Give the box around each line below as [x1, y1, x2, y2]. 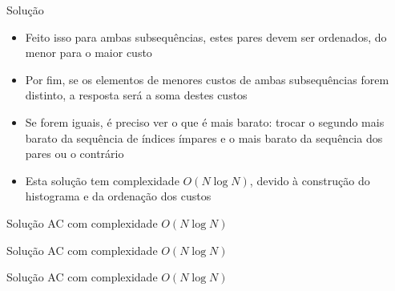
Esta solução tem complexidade [25, 172, 179, 188]
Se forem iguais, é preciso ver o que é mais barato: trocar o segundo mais [25, 113, 385, 130]
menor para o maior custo [25, 44, 152, 61]
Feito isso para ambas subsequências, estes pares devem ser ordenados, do [25, 28, 387, 45]
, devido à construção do [249, 172, 370, 188]
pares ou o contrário [25, 145, 124, 162]
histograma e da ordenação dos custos [25, 188, 212, 204]
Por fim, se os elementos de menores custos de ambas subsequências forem [25, 71, 389, 87]
